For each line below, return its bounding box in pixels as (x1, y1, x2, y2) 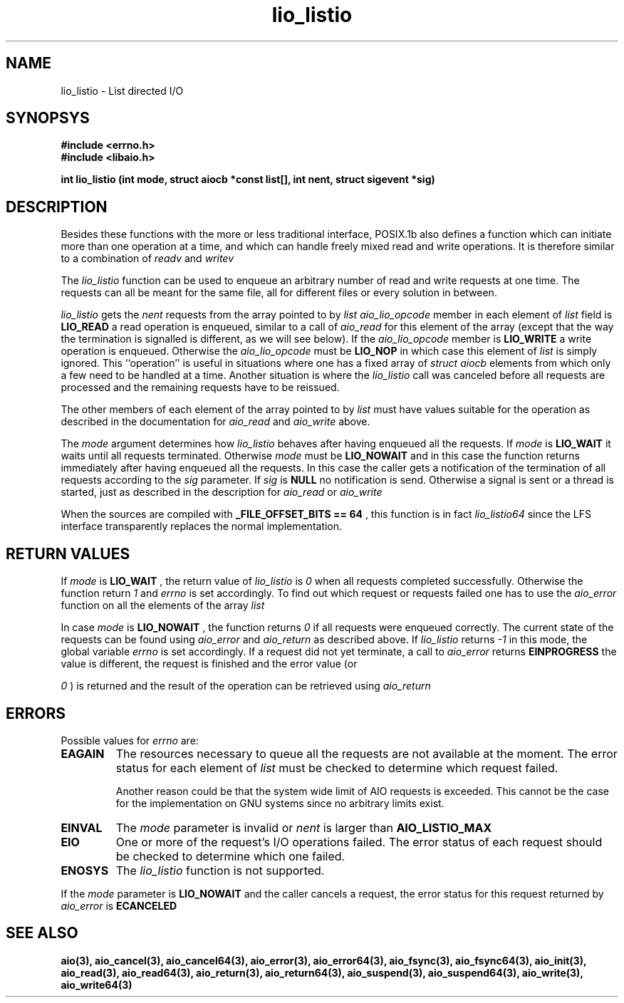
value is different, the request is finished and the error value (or (61, 658, 358, 670)
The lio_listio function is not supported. (115, 863, 325, 878)
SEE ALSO (6, 924, 78, 942)
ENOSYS (61, 863, 109, 878)
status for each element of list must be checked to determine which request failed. (115, 760, 558, 775)
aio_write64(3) (61, 978, 132, 991)
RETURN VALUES (6, 544, 130, 563)
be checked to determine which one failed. (115, 848, 345, 863)
